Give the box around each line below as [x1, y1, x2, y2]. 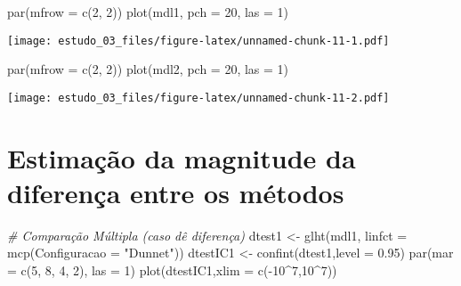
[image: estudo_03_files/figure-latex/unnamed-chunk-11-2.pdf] [7, 91, 390, 104]
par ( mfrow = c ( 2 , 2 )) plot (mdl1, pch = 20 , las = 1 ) [7, 3, 289, 20]
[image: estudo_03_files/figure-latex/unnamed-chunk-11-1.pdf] [7, 34, 390, 47]
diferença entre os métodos [7, 174, 344, 210]
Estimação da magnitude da [7, 139, 356, 176]
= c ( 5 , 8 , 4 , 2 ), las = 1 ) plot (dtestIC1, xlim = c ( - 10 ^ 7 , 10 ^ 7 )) [7, 261, 337, 279]
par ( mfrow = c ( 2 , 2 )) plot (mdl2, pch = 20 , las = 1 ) [7, 60, 289, 78]
